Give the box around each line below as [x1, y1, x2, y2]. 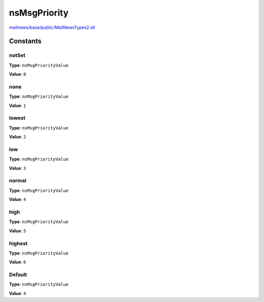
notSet [9, 52, 25, 59]
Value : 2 [9, 134, 26, 140]
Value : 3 [9, 165, 26, 171]
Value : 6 [9, 259, 26, 265]
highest [9, 240, 28, 247]
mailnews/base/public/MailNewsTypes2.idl [9, 24, 95, 30]
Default [9, 271, 27, 278]
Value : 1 [9, 103, 26, 108]
